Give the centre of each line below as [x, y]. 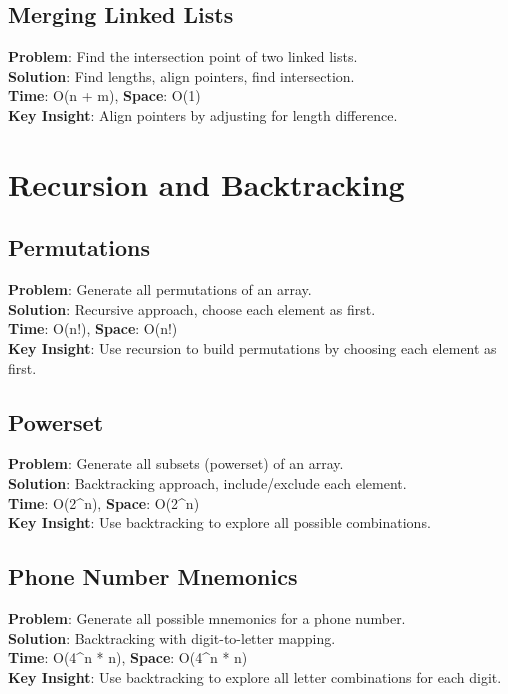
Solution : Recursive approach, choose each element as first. [192, 308]
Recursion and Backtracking [206, 183]
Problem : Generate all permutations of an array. [160, 289]
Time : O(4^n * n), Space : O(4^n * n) [128, 657]
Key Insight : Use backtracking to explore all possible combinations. [219, 522]
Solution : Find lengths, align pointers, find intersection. [181, 75]
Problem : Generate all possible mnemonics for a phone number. [207, 617]
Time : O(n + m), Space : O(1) [104, 95]
